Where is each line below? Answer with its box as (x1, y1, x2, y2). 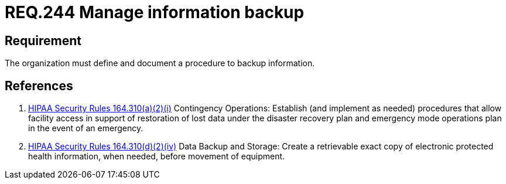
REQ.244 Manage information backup (5, 2, 305, 22)
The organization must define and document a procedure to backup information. (5, 58, 315, 69)
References (5, 78, 73, 93)
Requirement (5, 33, 82, 48)
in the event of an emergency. (28, 123, 143, 134)
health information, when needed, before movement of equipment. (28, 151, 285, 162)
